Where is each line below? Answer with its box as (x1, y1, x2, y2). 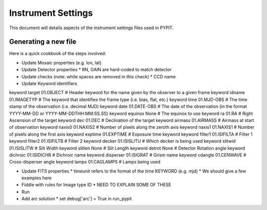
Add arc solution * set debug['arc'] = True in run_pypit (21, 196, 132, 202)
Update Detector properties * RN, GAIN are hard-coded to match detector (21, 67, 172, 73)
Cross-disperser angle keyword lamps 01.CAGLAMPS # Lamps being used (9, 159, 161, 165)
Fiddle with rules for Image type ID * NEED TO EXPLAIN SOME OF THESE (21, 182, 172, 188)
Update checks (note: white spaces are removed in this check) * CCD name (21, 73, 176, 79)
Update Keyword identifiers (21, 81, 78, 87)
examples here (21, 175, 52, 181)
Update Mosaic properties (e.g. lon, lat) (21, 59, 101, 65)
